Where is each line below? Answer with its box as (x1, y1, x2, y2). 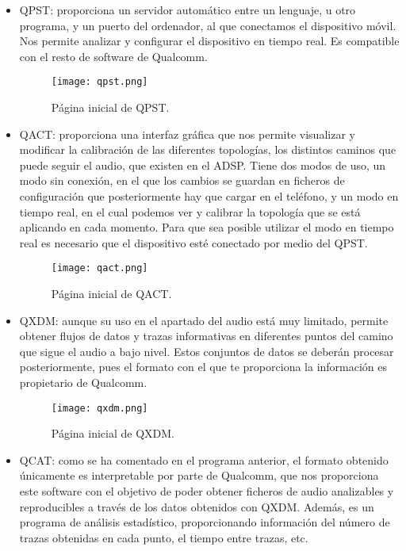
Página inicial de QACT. (51, 285, 172, 302)
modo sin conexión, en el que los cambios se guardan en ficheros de (19, 172, 345, 189)
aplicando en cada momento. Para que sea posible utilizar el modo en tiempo (19, 219, 394, 235)
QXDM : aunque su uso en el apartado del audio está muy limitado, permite (19, 312, 389, 328)
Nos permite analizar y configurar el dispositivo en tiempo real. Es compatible (19, 33, 400, 49)
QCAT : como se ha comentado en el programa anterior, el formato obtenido (19, 451, 389, 468)
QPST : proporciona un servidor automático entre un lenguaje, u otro (19, 2, 356, 17)
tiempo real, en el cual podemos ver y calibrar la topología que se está (19, 203, 361, 220)
